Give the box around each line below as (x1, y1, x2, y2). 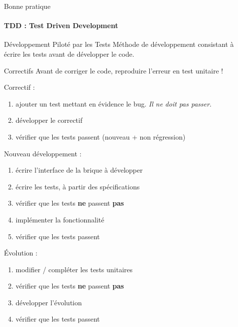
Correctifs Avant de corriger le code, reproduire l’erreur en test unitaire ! (4, 65, 223, 75)
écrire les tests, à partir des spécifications (15, 181, 140, 191)
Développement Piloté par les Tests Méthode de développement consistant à (4, 39, 234, 49)
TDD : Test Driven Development (4, 20, 118, 31)
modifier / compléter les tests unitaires (15, 264, 133, 274)
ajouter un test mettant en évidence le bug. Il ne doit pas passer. (15, 98, 212, 109)
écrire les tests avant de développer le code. (4, 48, 135, 59)
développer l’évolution (15, 297, 82, 307)
